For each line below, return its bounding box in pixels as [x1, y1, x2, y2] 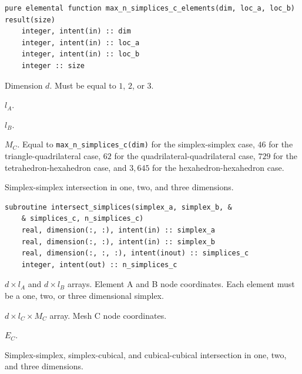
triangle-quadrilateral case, [5, 150, 101, 161]
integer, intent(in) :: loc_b [21, 50, 140, 59]
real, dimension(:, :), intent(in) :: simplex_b [21, 237, 215, 246]
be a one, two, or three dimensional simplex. [5, 289, 164, 301]
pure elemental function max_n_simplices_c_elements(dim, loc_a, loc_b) [5, 4, 295, 12]
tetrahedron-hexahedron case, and [5, 161, 127, 173]
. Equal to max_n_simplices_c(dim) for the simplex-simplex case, [17, 138, 255, 150]
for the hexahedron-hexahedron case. [152, 161, 284, 173]
